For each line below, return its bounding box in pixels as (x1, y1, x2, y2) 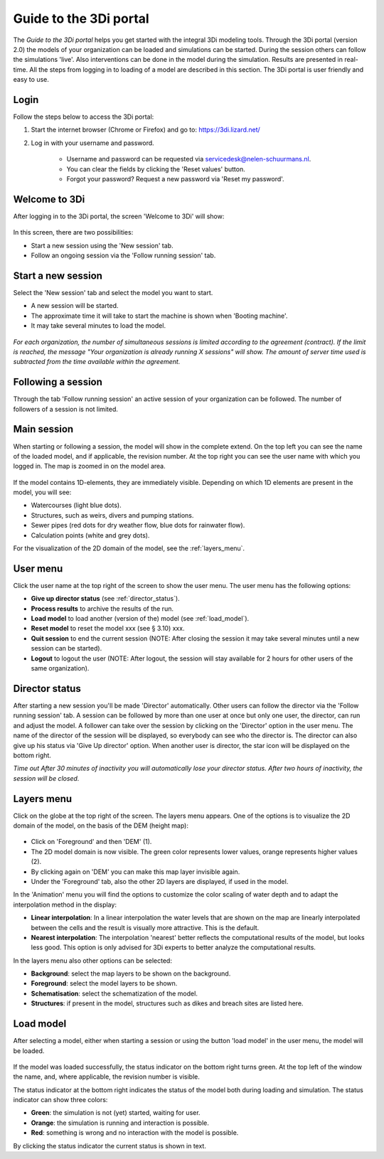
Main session (13, 423, 74, 435)
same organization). (31, 664, 90, 673)
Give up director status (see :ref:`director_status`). (31, 594, 181, 603)
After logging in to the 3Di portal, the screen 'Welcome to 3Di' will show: (13, 212, 225, 220)
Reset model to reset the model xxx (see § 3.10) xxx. (31, 624, 185, 633)
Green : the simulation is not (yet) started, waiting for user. (31, 1109, 201, 1117)
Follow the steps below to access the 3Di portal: (13, 112, 154, 121)
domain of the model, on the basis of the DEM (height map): (13, 821, 188, 830)
